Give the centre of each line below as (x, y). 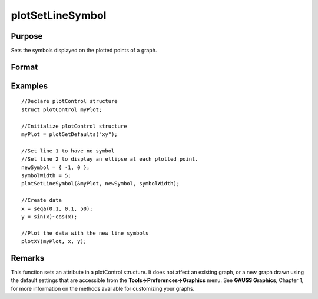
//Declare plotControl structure (69, 101)
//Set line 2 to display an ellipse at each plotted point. (110, 159)
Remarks (28, 258)
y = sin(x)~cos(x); (49, 217)
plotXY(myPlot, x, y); (54, 242)
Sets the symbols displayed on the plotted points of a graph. (84, 51)
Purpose (27, 36)
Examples (29, 86)
